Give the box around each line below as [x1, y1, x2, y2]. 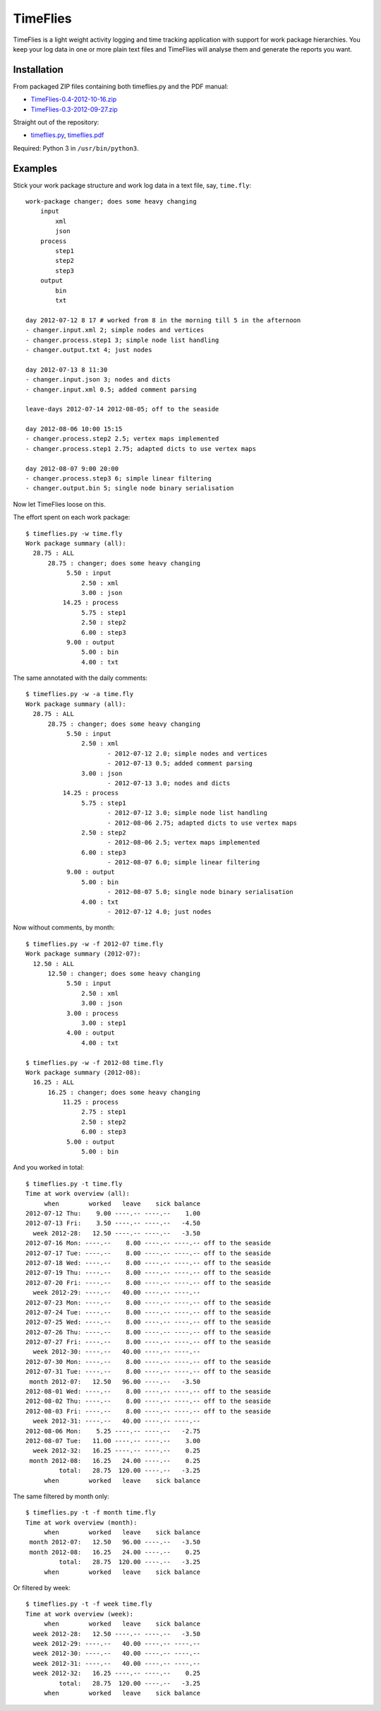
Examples [13, 163, 58, 175]
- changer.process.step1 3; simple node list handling [25, 336, 219, 344]
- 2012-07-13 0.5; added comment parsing [107, 760, 253, 768]
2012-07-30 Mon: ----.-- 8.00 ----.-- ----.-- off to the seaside [25, 1358, 272, 1365]
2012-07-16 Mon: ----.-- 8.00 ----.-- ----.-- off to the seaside [25, 1239, 272, 1247]
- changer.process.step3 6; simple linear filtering [25, 474, 212, 483]
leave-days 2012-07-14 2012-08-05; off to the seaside [25, 405, 219, 413]
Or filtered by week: [13, 1584, 71, 1592]
